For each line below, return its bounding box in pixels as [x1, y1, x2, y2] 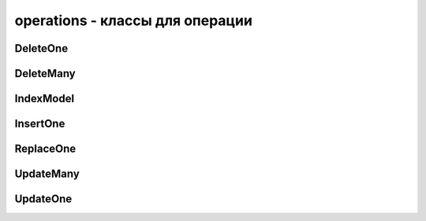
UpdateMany [14, 168, 80, 181]
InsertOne [14, 117, 65, 131]
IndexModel [14, 92, 75, 105]
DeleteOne [14, 42, 69, 55]
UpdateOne [14, 193, 73, 206]
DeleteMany [14, 67, 76, 80]
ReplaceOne [14, 142, 77, 156]
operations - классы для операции [14, 12, 252, 29]
